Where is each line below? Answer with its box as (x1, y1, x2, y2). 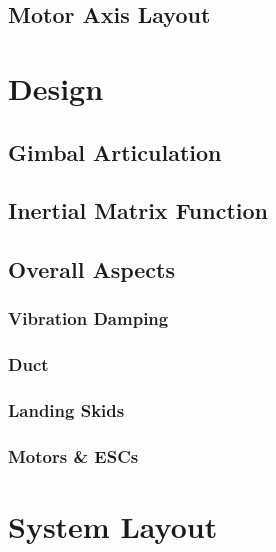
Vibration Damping (8, 306, 169, 331)
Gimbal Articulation (8, 136, 222, 167)
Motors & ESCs (8, 443, 139, 468)
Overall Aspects (8, 254, 176, 285)
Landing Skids (8, 398, 125, 423)
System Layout (8, 506, 218, 547)
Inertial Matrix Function (8, 195, 268, 226)
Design (8, 67, 104, 108)
